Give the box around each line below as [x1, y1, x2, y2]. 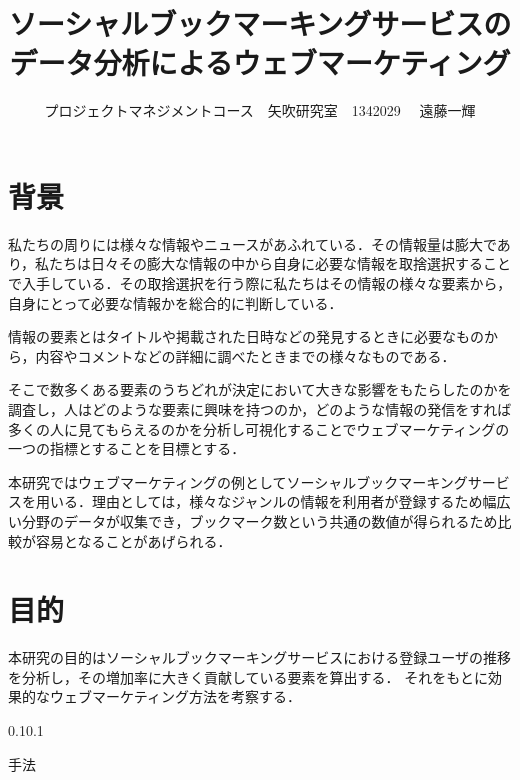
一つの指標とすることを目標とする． [8, 438, 246, 459]
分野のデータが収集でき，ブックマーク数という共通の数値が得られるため [21, 510, 498, 531]
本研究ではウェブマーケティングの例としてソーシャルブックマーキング [8, 471, 468, 492]
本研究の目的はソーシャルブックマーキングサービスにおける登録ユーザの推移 [8, 647, 512, 668]
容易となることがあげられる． [35, 530, 232, 551]
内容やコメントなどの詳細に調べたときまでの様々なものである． [35, 345, 456, 366]
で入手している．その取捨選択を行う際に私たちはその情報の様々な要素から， [8, 273, 512, 294]
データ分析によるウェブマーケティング [9, 42, 511, 83]
